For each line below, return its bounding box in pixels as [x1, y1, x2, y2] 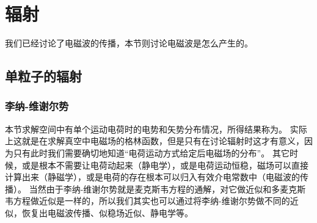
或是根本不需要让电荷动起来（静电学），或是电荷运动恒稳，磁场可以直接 [21, 158, 308, 171]
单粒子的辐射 [5, 67, 82, 86]
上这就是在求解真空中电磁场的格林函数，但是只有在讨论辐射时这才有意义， [5, 134, 304, 147]
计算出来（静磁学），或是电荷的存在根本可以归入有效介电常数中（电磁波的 [5, 170, 300, 183]
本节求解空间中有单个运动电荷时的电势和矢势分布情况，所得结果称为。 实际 [5, 122, 307, 135]
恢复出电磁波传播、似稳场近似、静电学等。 [21, 206, 193, 219]
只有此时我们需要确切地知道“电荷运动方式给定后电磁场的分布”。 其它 [13, 146, 290, 159]
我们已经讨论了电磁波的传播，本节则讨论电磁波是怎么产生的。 [5, 37, 253, 49]
